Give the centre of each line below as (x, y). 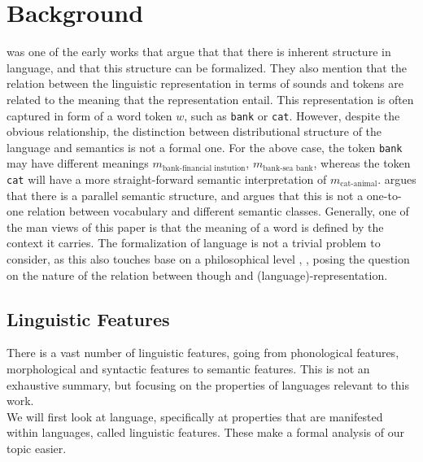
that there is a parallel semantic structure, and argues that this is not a (185, 195)
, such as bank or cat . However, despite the (292, 115)
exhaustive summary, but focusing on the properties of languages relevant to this (208, 384)
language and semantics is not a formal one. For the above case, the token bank (205, 147)
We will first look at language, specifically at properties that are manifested (195, 416)
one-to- (384, 195)
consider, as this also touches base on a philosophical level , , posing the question (208, 259)
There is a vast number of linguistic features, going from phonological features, (203, 353)
